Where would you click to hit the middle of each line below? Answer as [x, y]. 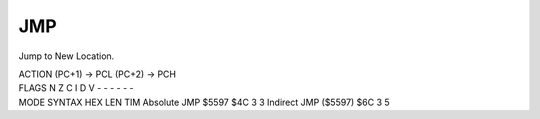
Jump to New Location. [66, 56]
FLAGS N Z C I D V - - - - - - [76, 88]
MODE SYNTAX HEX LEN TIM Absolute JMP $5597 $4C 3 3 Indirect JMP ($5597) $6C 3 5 [204, 102]
